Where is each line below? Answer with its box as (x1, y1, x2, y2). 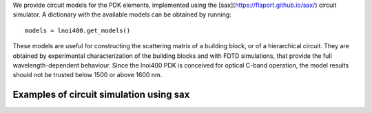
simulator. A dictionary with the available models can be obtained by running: (12, 10, 232, 19)
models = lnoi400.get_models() (25, 26, 131, 34)
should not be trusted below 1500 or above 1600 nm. (12, 71, 163, 79)
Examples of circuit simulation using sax (12, 89, 190, 101)
